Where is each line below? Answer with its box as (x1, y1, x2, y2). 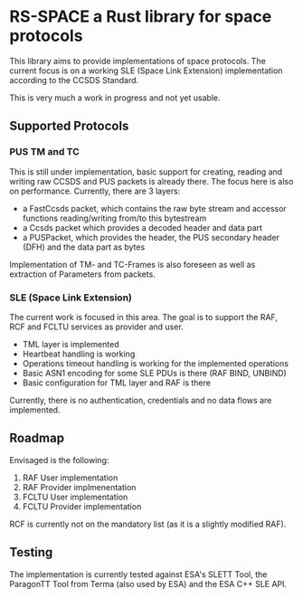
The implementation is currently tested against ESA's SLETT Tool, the (9, 568, 268, 580)
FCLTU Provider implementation (22, 500, 142, 512)
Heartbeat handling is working (22, 348, 136, 359)
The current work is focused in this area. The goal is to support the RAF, (9, 311, 279, 322)
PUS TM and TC (9, 146, 80, 158)
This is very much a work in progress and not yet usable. (9, 92, 221, 103)
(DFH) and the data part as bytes (22, 242, 146, 252)
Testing (9, 545, 53, 560)
